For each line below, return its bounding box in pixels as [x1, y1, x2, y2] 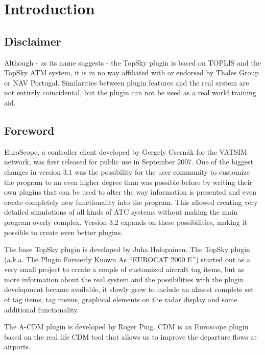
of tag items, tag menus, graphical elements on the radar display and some [4, 294, 237, 305]
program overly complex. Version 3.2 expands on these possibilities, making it [4, 216, 247, 227]
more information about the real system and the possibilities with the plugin [4, 274, 244, 284]
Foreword [4, 122, 55, 138]
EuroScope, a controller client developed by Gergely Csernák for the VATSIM [4, 146, 247, 157]
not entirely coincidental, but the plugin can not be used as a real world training [4, 87, 256, 98]
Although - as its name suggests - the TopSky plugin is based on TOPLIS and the [4, 57, 261, 68]
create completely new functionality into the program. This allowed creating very [4, 196, 258, 207]
